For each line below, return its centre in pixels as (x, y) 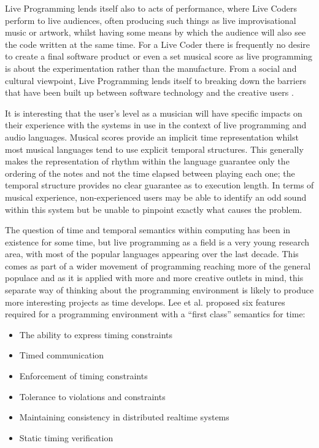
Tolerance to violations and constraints (92, 396)
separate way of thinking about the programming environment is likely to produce (159, 290)
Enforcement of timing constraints (83, 376)
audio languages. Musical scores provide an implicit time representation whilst (152, 137)
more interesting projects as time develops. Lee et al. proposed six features (145, 302)
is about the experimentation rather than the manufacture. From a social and (151, 68)
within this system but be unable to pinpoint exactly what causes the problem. (154, 209)
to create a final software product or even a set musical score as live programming (159, 56)
